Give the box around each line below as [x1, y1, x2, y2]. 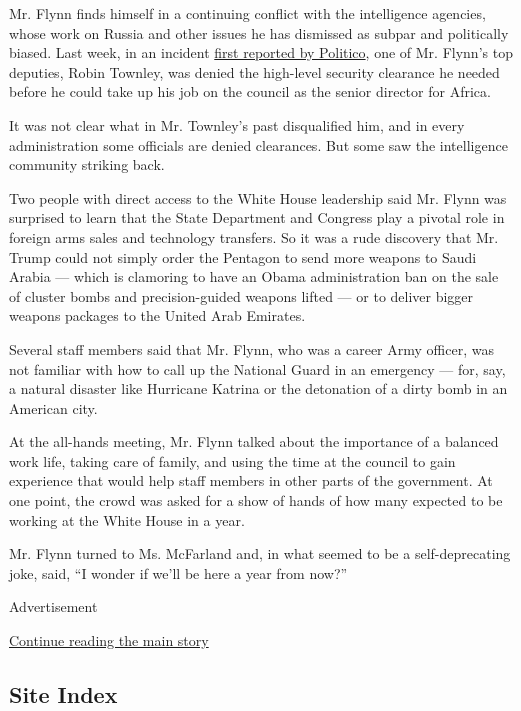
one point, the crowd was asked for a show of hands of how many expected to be [9, 490, 503, 511]
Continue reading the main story [9, 630, 209, 651]
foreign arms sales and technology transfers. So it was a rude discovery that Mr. [9, 226, 499, 247]
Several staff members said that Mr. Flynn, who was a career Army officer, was [9, 338, 494, 359]
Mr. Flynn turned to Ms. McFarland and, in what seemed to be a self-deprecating [9, 543, 511, 564]
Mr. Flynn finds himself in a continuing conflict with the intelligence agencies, [9, 3, 486, 23]
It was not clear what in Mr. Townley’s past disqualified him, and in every [9, 114, 465, 135]
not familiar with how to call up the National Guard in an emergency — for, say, [9, 358, 506, 379]
